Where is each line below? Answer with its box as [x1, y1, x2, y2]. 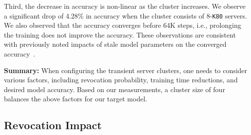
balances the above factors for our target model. [4, 94, 147, 104]
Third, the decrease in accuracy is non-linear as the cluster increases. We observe [4, 1, 246, 11]
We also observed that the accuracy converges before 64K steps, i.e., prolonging [4, 20, 241, 30]
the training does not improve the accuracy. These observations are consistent [4, 29, 236, 39]
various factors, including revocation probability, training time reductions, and [4, 75, 238, 85]
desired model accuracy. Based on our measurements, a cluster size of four [4, 84, 225, 94]
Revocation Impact [4, 117, 102, 133]
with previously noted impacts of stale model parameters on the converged [4, 39, 227, 49]
